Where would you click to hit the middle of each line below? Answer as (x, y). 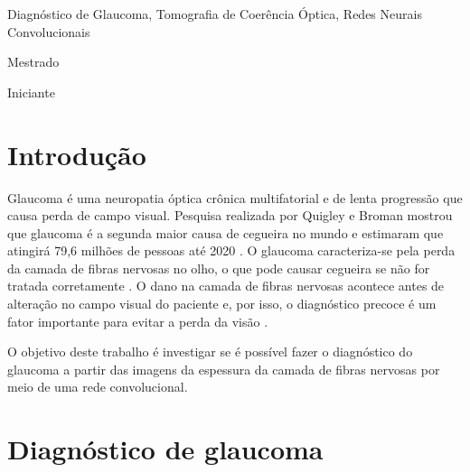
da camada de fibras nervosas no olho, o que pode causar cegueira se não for (219, 268)
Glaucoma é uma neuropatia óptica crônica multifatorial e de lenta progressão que (235, 197)
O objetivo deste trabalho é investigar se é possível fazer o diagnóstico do (210, 352)
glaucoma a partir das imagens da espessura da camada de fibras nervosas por (224, 369)
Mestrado (33, 62)
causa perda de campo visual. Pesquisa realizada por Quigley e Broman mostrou (230, 215)
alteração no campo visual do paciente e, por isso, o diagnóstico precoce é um (222, 304)
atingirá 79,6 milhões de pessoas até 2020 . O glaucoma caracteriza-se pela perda (231, 250)
